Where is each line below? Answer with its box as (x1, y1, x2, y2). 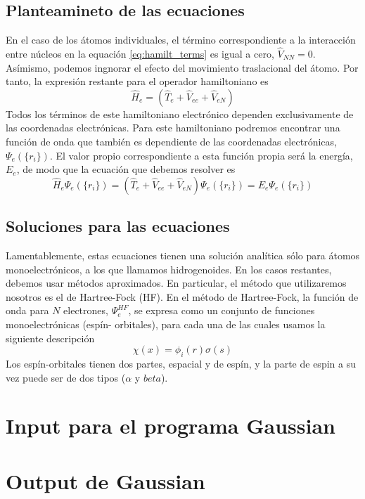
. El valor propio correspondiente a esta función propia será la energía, (49, 148, 353, 162)
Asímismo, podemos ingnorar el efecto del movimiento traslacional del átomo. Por (6, 60, 359, 74)
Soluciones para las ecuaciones (6, 215, 230, 237)
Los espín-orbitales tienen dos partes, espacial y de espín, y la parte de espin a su (6, 356, 356, 370)
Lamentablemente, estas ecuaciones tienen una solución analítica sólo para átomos (6, 247, 360, 262)
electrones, (63, 303, 108, 318)
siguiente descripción (6, 330, 95, 345)
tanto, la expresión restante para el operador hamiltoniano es (6, 74, 269, 89)
